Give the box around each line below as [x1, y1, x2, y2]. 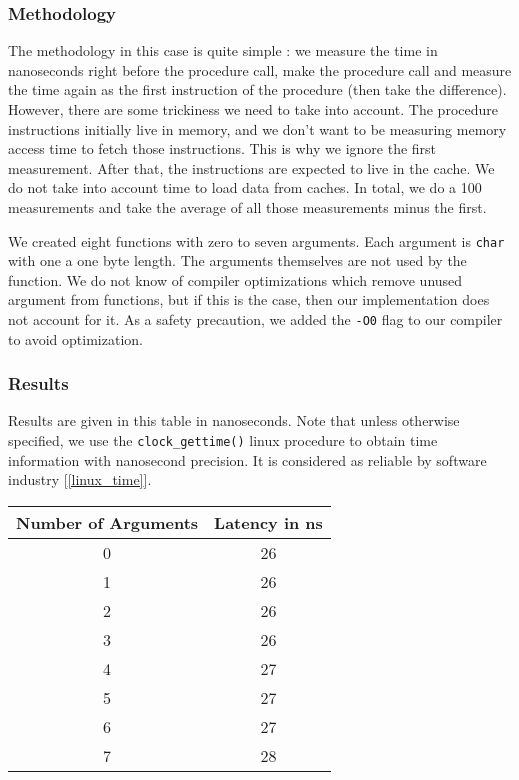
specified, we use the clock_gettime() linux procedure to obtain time [8, 430, 438, 451]
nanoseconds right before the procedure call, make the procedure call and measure [8, 59, 512, 80]
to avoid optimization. [8, 328, 143, 349]
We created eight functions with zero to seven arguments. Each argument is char [8, 230, 505, 251]
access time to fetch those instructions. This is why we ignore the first [8, 138, 437, 159]
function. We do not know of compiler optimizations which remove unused [8, 269, 463, 290]
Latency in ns [214, 510, 323, 534]
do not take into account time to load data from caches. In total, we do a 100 [8, 177, 482, 198]
